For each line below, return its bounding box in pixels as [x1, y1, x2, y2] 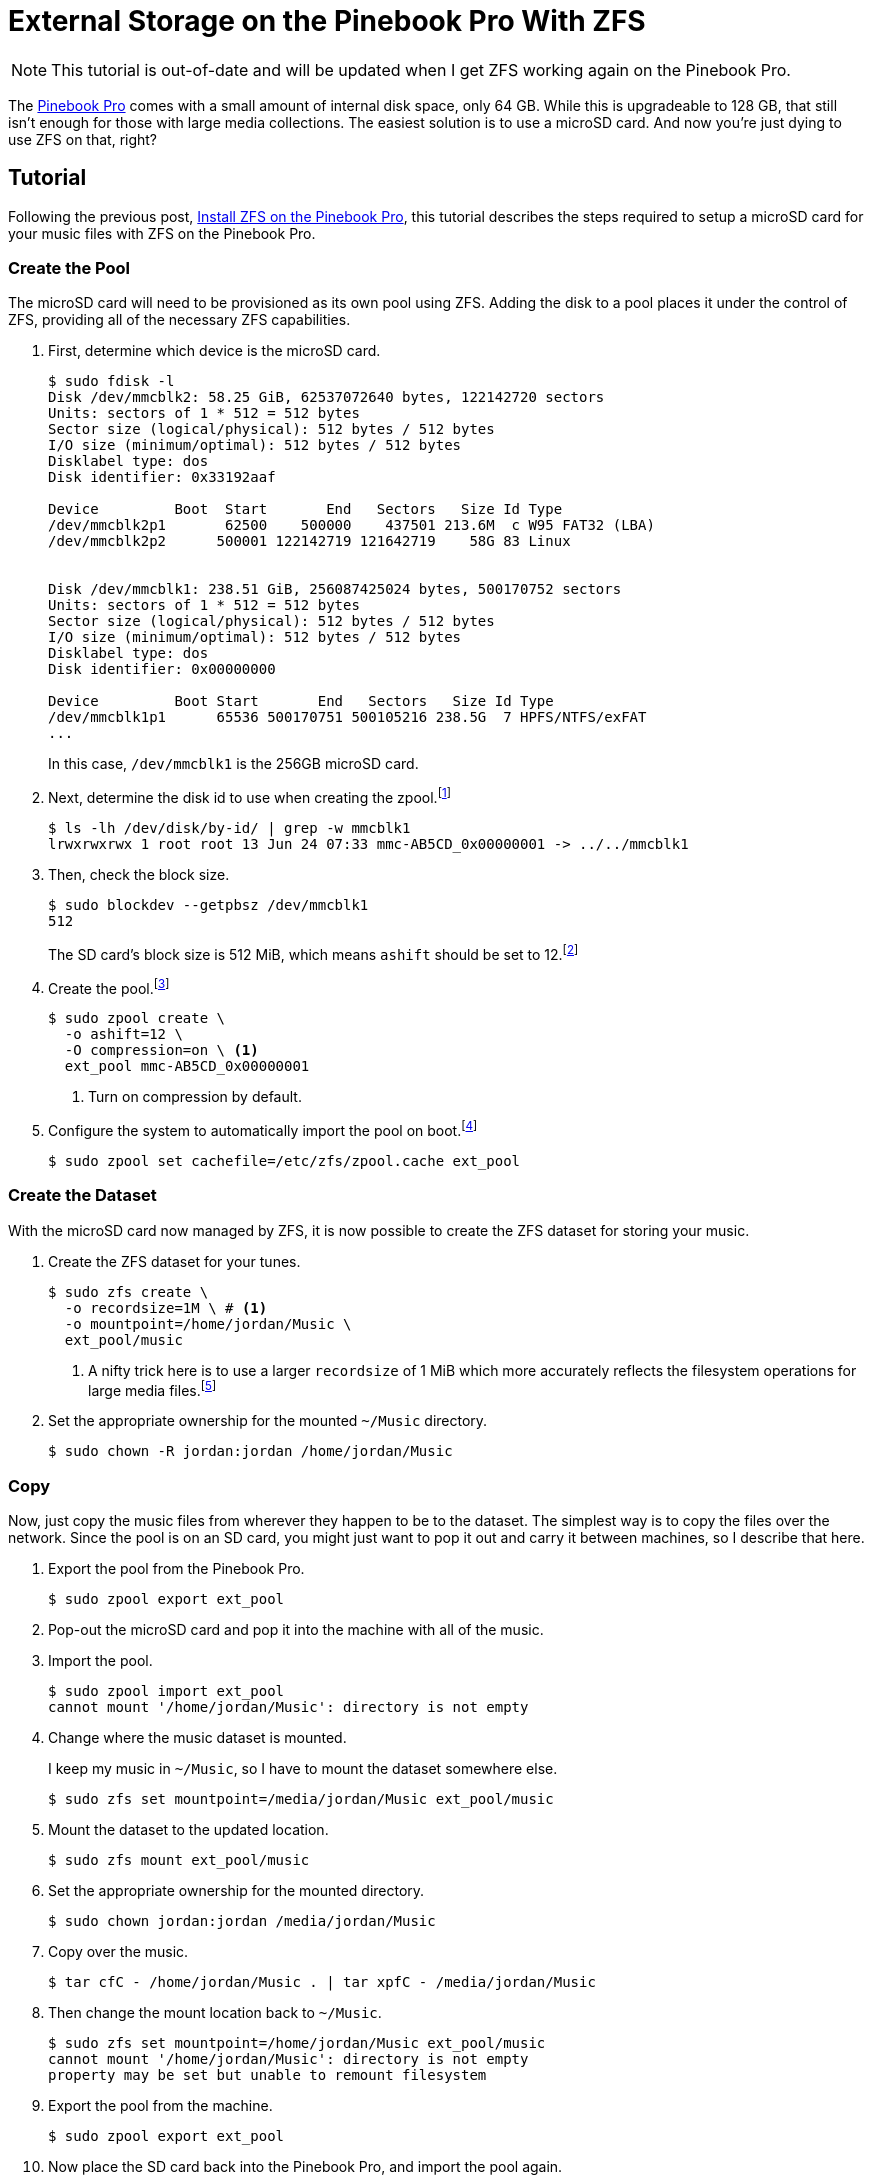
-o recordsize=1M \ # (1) [64, 1299, 268, 1316]
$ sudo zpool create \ [48, 1010, 226, 1027]
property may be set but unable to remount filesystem [48, 2067, 487, 2084]
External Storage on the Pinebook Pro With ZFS [8, 4, 646, 38]
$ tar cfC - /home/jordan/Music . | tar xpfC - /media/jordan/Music [48, 1974, 596, 1991]
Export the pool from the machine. [48, 2097, 273, 2115]
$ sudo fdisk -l [48, 373, 175, 390]
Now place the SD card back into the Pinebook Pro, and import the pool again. [48, 2158, 563, 2176]
